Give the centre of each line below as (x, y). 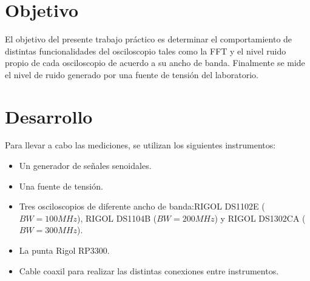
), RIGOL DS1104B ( (117, 218)
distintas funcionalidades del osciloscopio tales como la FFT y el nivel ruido (146, 51)
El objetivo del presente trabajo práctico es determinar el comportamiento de (149, 38)
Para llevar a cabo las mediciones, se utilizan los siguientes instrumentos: (140, 145)
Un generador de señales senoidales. (85, 166)
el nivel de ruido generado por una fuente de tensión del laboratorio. (132, 74)
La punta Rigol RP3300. (64, 250)
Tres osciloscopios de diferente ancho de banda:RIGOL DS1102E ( (142, 206)
